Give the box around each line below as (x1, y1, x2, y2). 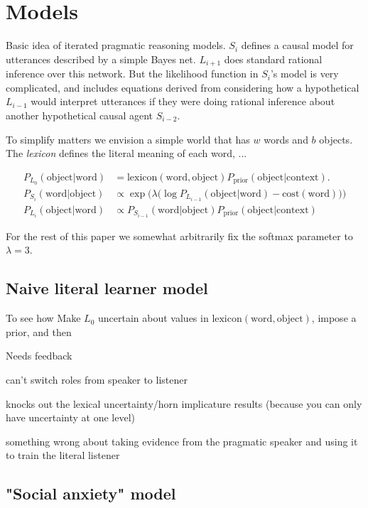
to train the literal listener (6, 448, 120, 463)
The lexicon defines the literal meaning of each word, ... (6, 146, 247, 161)
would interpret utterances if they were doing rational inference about (31, 94, 335, 109)
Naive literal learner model (6, 277, 208, 299)
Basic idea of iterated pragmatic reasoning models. (6, 38, 226, 53)
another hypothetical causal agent (6, 107, 153, 122)
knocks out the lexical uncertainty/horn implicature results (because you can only (6, 396, 362, 411)
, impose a (311, 310, 357, 325)
